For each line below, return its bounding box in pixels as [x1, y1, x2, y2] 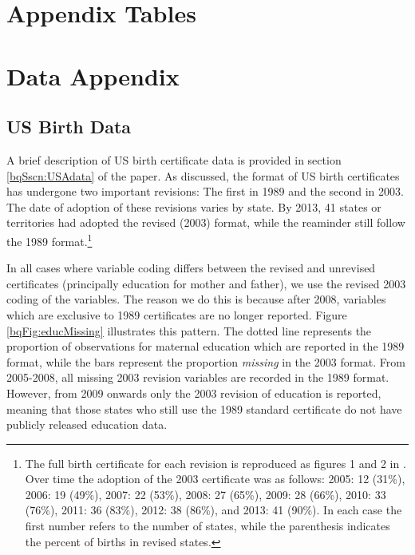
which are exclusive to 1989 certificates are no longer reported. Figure [6, 306, 347, 323]
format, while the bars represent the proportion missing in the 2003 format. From [6, 353, 405, 370]
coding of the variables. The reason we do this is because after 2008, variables [6, 291, 386, 307]
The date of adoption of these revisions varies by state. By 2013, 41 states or [6, 198, 381, 215]
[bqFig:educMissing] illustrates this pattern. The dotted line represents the [6, 322, 372, 339]
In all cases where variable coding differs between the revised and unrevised [6, 260, 376, 276]
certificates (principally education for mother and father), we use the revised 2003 [6, 275, 406, 291]
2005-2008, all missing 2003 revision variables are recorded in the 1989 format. [6, 369, 389, 386]
